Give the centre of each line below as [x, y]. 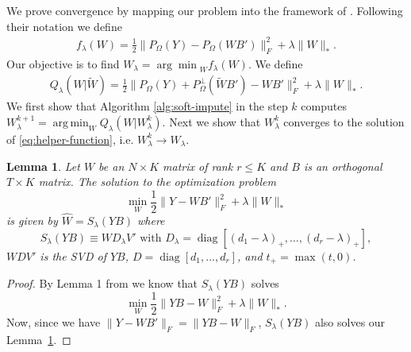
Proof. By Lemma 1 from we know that [102, 283]
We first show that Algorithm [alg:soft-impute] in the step [147, 106]
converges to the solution [344, 121]
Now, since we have [54, 321]
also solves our [350, 321]
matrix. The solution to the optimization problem [157, 182]
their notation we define [64, 26]
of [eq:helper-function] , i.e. [70, 139]
